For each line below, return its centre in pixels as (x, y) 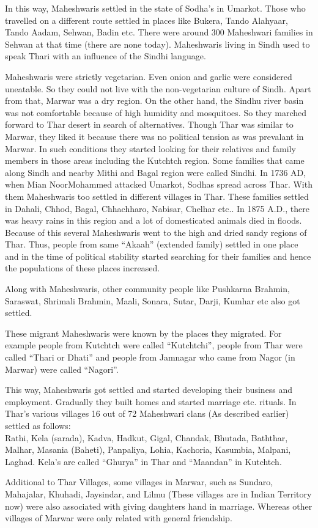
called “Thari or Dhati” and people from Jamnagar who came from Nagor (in (150, 357)
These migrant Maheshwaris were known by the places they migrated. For (143, 333)
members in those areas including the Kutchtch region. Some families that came (155, 160)
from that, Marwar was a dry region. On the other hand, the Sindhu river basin (154, 101)
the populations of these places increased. (83, 268)
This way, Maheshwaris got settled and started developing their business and (149, 390)
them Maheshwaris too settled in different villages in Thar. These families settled (157, 196)
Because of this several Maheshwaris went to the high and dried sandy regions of (156, 232)
